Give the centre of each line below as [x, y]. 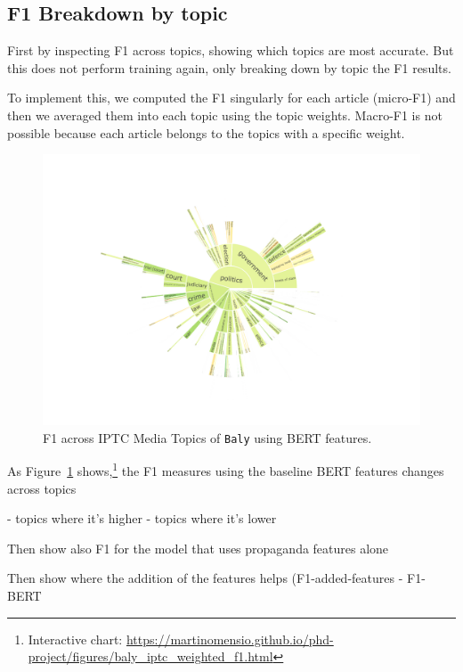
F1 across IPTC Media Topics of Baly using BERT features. [207, 437]
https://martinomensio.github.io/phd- [230, 639]
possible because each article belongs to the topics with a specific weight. [206, 132]
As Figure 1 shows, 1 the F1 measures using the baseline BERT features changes [226, 469]
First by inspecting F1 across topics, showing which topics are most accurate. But [231, 50]
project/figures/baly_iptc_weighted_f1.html [150, 656]
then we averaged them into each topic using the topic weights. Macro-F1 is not [225, 115]
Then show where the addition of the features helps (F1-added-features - [205, 578]
